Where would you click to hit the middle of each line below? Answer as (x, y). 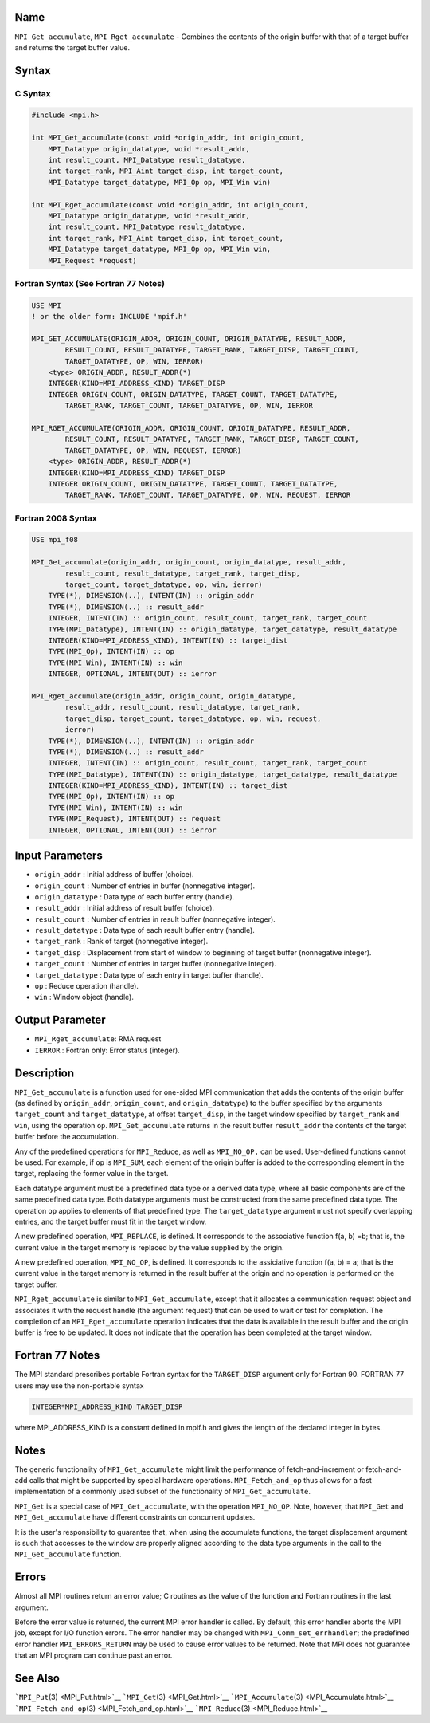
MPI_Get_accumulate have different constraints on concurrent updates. (135, 1517)
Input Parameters (59, 856)
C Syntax (33, 93)
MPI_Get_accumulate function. (68, 1554)
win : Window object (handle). (84, 997)
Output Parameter (61, 1020)
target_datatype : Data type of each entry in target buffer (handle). (149, 975)
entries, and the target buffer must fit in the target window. (111, 1221)
